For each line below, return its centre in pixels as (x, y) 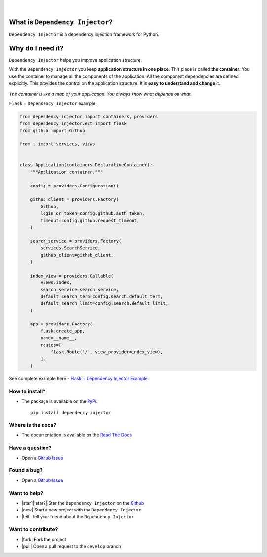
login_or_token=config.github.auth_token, (93, 213)
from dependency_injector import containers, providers (89, 116)
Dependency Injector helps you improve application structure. (76, 60)
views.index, (56, 283)
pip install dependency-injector (71, 413)
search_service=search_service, (79, 290)
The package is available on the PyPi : (60, 401)
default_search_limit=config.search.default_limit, (104, 303)
